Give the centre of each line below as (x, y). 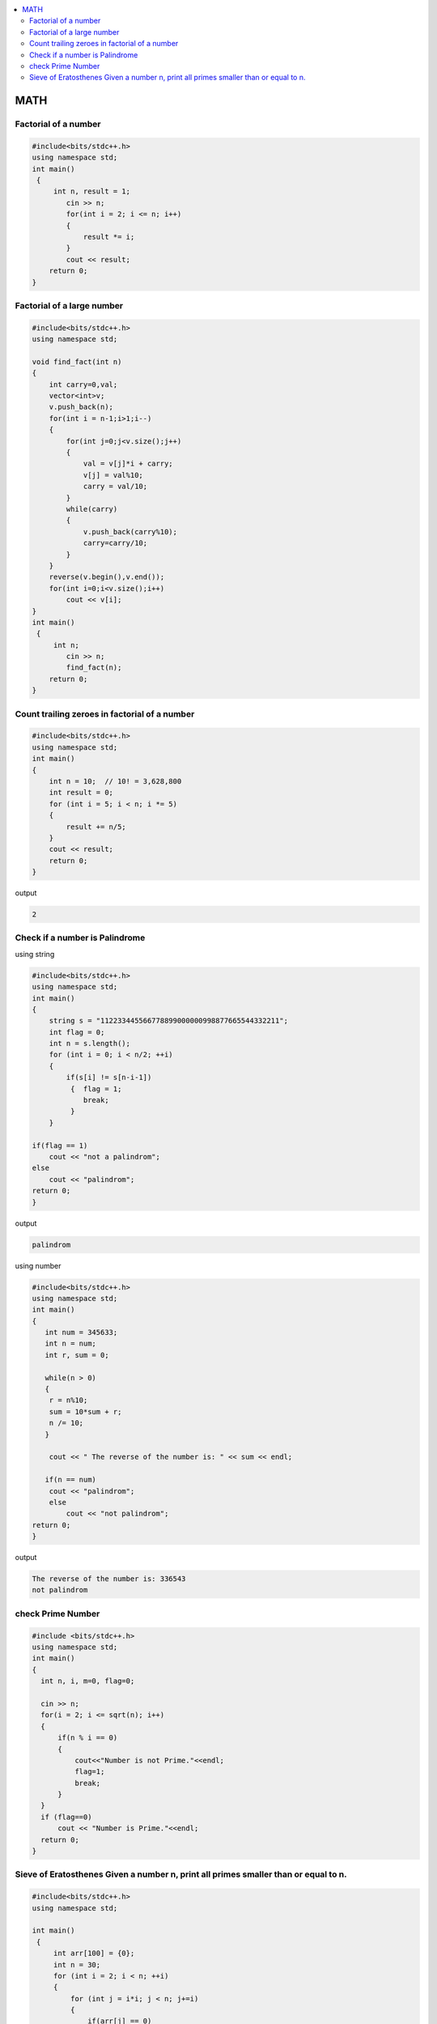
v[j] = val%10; (113, 475)
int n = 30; (77, 1964)
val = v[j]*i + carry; (128, 464)
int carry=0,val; (83, 384)
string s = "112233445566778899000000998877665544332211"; (169, 1021)
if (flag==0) (66, 1817)
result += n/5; (96, 827)
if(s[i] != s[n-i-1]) (109, 1078)
